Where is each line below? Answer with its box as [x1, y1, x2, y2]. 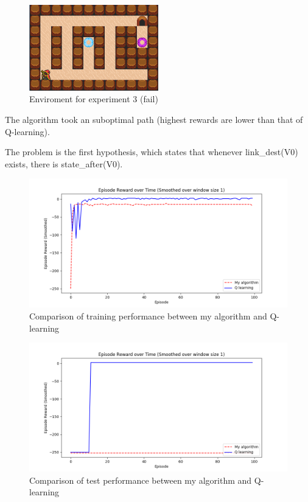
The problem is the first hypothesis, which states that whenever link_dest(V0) [5, 145, 298, 158]
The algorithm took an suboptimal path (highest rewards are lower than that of [5, 113, 303, 126]
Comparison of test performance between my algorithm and [29, 473, 252, 486]
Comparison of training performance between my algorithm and [29, 310, 267, 322]
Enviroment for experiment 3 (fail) [29, 92, 158, 105]
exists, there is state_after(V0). [5, 157, 123, 170]
